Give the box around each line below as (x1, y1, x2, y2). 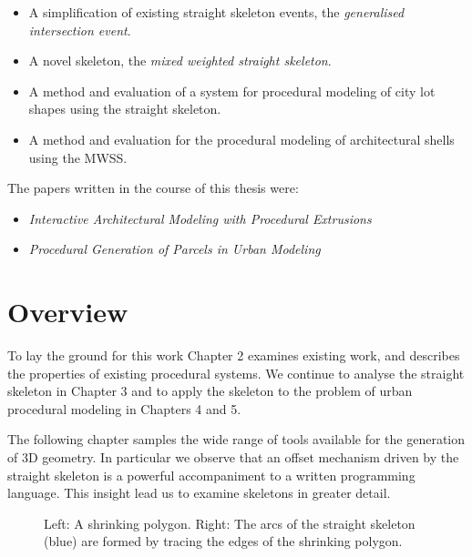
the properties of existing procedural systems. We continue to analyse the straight (7, 363, 465, 382)
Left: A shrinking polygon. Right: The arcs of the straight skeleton (44, 513, 416, 532)
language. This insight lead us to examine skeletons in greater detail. (7, 483, 391, 502)
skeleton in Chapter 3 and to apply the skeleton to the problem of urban (7, 381, 413, 400)
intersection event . (28, 20, 131, 39)
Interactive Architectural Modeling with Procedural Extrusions (28, 208, 372, 228)
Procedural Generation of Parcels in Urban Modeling (28, 239, 321, 258)
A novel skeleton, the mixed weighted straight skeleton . (28, 51, 332, 70)
